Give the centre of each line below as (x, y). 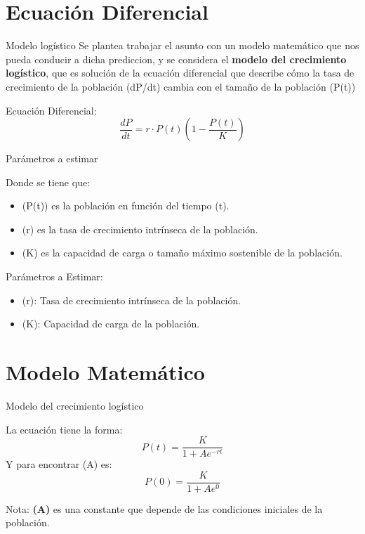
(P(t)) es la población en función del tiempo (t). (126, 206)
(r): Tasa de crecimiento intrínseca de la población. (132, 300)
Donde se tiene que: (48, 182)
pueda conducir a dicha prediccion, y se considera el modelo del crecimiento (176, 59)
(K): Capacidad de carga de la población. (111, 324)
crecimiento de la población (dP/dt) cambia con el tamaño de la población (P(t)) (181, 86)
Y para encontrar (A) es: (59, 464)
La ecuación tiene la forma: (64, 429)
